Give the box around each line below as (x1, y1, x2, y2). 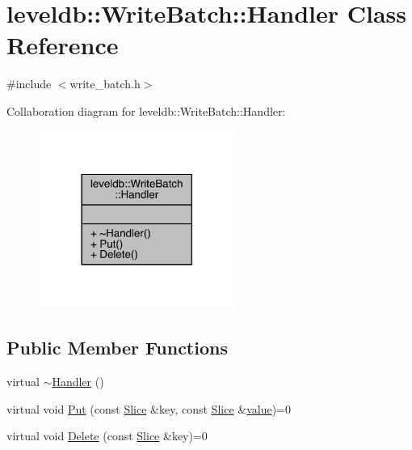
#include (6, 75, 52, 92)
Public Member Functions (6, 335, 228, 360)
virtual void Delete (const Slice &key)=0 (6, 427, 208, 444)
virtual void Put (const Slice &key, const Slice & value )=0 (6, 400, 291, 417)
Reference (6, 28, 119, 62)
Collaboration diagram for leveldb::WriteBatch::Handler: (6, 102, 286, 119)
